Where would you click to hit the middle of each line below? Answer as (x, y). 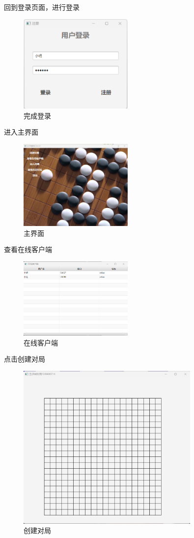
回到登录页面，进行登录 (42, 7)
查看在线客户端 (28, 249)
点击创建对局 (25, 359)
